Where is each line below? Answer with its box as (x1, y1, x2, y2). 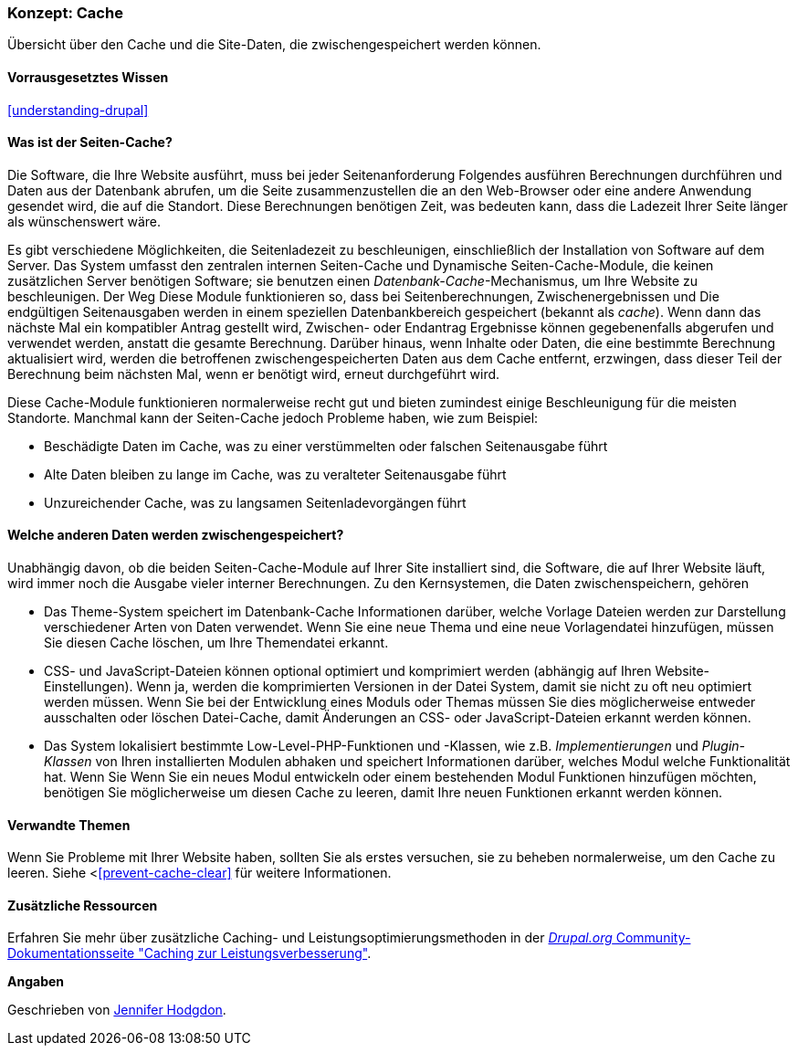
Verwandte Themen (7, 816, 131, 833)
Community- (615, 930, 691, 946)
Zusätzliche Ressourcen (7, 897, 158, 913)
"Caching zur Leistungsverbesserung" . (138, 945, 372, 962)
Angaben (7, 974, 65, 990)
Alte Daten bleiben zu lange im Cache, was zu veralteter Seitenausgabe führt (44, 466, 507, 482)
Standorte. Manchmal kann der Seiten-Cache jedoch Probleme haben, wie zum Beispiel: (7, 409, 539, 426)
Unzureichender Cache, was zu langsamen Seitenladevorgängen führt (44, 494, 467, 511)
